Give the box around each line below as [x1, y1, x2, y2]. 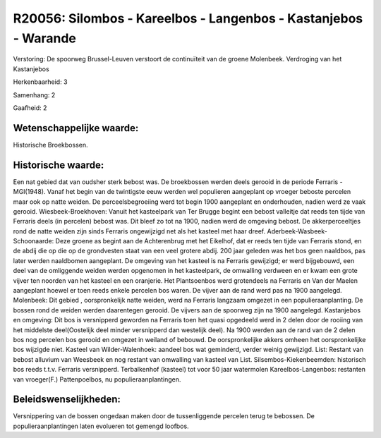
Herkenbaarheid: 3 [13, 78, 68, 86]
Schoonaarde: [13, 237, 54, 245]
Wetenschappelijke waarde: [13, 122, 139, 134]
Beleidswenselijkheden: [13, 394, 121, 406]
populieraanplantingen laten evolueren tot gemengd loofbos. [13, 422, 190, 430]
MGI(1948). [13, 188, 46, 196]
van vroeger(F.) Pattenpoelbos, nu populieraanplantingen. [13, 375, 181, 384]
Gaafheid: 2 [13, 103, 47, 112]
